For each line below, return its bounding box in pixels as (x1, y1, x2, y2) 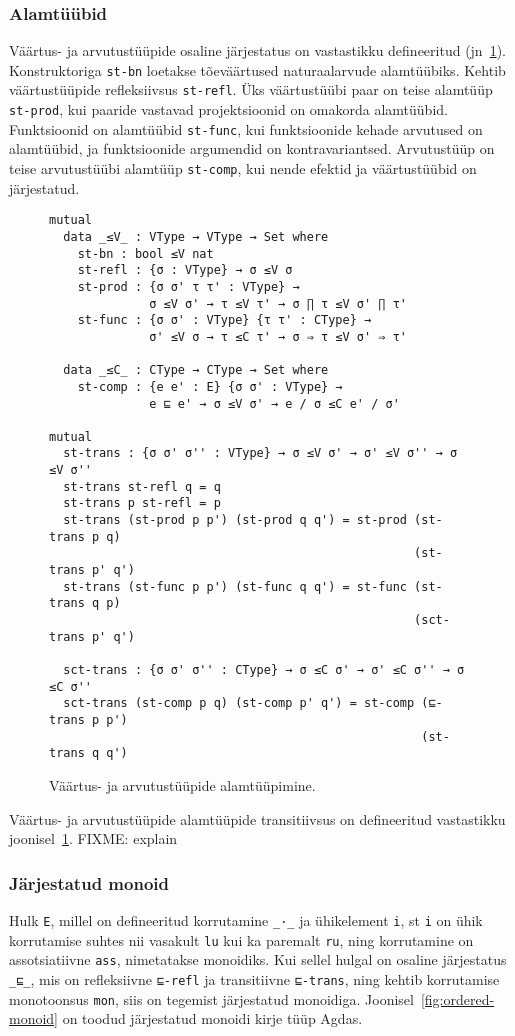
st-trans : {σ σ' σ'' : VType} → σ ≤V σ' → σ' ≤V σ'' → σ (63, 446, 458, 461)
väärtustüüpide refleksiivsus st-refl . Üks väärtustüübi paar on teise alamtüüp (9, 79, 493, 100)
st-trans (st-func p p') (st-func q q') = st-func (63, 579, 407, 594)
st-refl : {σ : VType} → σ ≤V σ (77, 263, 293, 278)
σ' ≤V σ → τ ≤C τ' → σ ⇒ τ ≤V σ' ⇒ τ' (149, 329, 407, 344)
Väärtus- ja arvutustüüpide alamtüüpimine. (49, 774, 316, 795)
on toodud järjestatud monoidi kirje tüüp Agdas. (62, 1008, 363, 1029)
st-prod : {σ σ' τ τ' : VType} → (77, 279, 300, 294)
